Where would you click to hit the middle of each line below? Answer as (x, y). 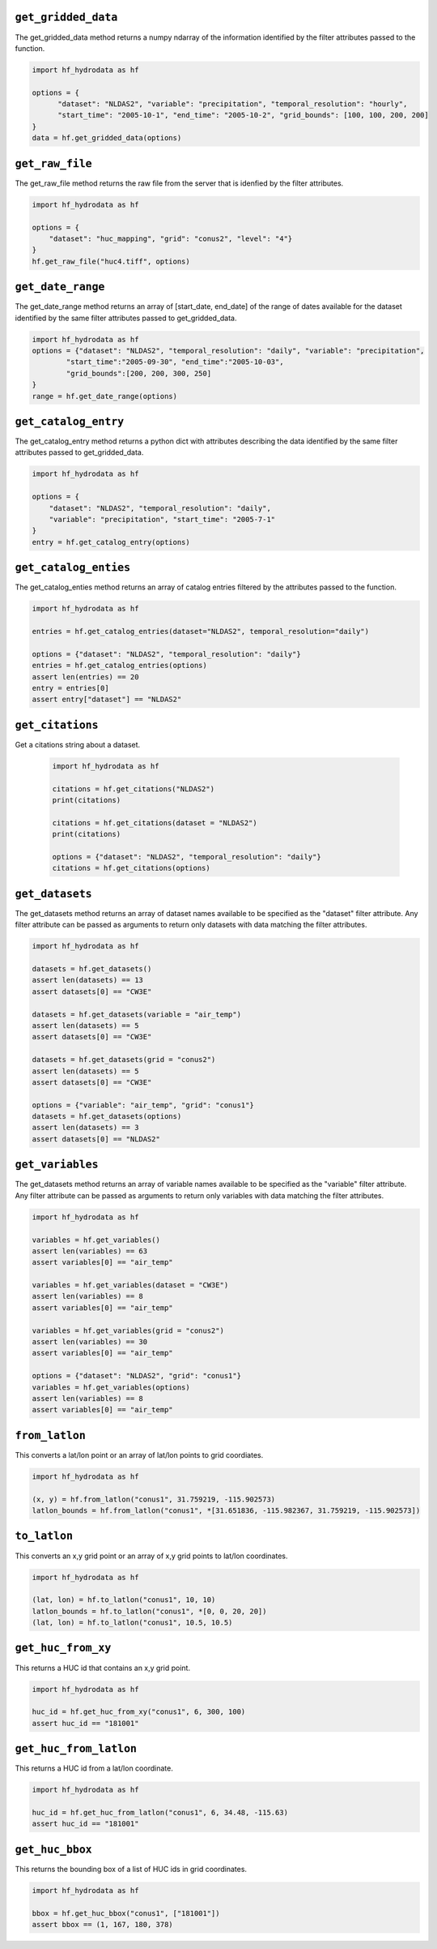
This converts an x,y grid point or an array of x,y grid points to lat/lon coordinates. (151, 1556)
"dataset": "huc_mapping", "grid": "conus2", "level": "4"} (171, 238)
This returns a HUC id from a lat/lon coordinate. (94, 1768)
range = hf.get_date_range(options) (105, 396)
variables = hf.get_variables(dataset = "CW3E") (130, 1285)
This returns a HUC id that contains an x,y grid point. (102, 1668)
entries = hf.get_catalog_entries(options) (120, 666)
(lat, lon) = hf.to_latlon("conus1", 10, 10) (124, 1600)
